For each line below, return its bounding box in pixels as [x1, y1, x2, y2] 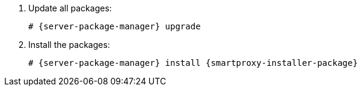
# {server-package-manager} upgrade [28, 22, 201, 31]
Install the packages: [28, 40, 110, 50]
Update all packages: [28, 3, 112, 13]
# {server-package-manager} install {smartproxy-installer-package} [28, 58, 358, 68]
